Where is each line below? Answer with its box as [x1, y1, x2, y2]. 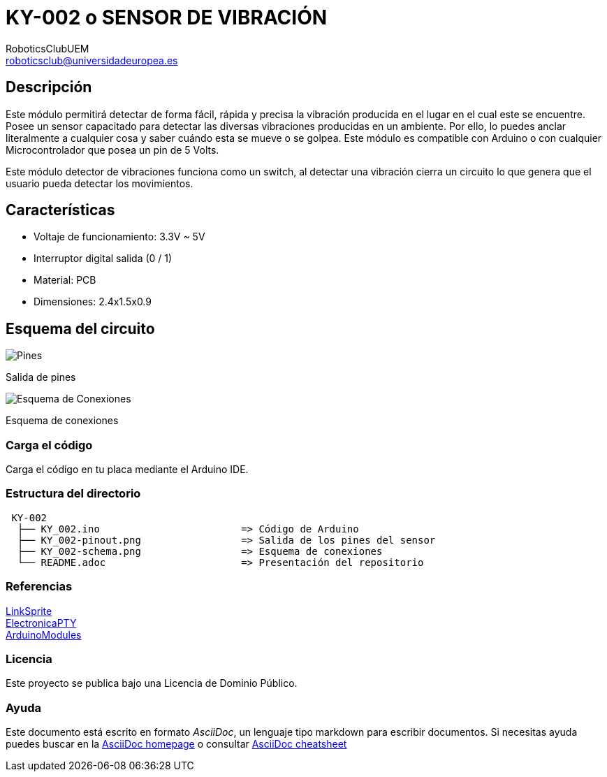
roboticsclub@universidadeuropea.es [6, 54, 178, 66]
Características [6, 201, 115, 219]
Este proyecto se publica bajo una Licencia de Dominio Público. [6, 677, 298, 690]
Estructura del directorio [6, 486, 141, 501]
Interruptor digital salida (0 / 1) [34, 252, 173, 265]
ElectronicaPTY [6, 616, 77, 629]
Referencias [6, 579, 73, 594]
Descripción [6, 78, 92, 96]
